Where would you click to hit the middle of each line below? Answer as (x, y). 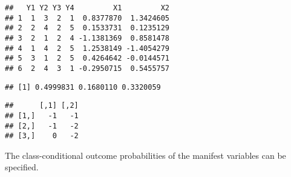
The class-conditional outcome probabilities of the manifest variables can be (145, 155)
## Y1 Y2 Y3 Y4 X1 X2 (87, 8)
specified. (22, 167)
